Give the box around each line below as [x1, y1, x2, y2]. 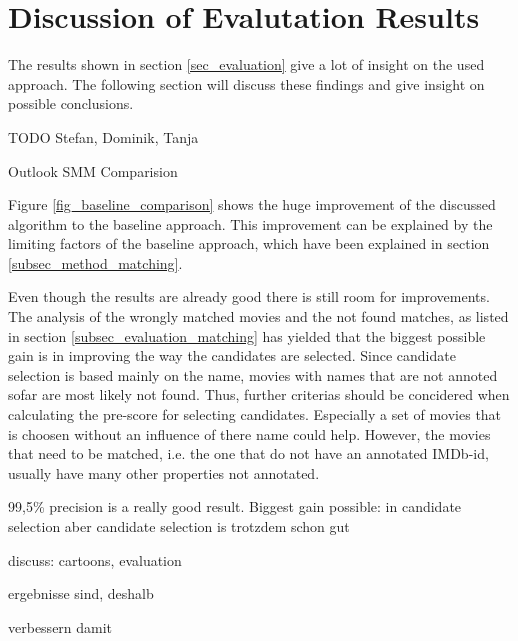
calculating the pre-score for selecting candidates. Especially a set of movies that [8, 404, 502, 425]
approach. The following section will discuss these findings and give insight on [8, 73, 485, 94]
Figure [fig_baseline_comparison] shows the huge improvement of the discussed [8, 194, 496, 215]
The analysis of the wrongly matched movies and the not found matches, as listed [8, 306, 509, 327]
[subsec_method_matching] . [8, 252, 183, 273]
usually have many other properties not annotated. [8, 462, 320, 483]
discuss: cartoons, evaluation [8, 549, 182, 570]
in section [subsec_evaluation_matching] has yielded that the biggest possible [8, 325, 486, 346]
